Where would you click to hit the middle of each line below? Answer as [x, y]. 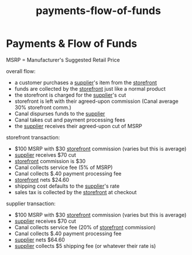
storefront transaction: [33, 137]
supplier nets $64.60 [40, 240]
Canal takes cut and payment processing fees [70, 120]
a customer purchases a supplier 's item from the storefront [85, 82]
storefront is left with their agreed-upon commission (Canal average [96, 101]
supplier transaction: [31, 204]
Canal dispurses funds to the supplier [60, 113]
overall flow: [21, 71]
